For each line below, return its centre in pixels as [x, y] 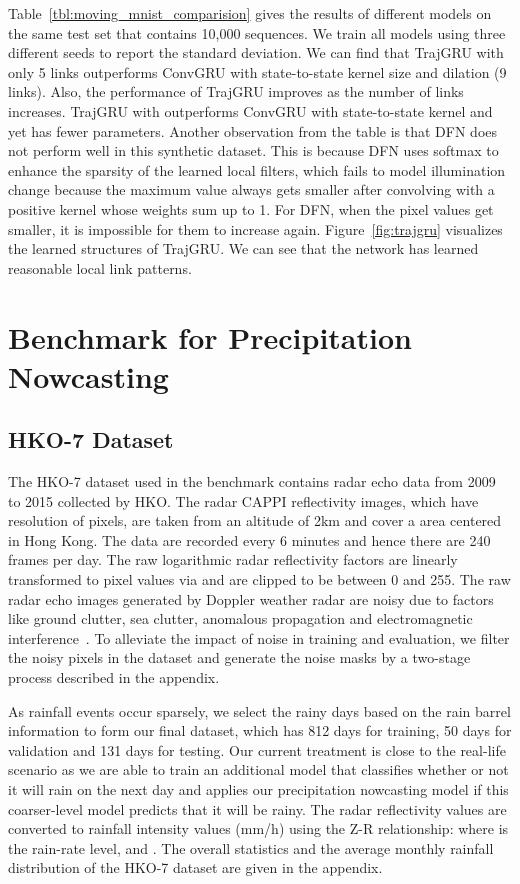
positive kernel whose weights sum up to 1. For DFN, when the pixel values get [251, 208]
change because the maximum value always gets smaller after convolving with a [251, 189]
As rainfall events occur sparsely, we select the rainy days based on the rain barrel [259, 710]
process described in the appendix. [114, 677]
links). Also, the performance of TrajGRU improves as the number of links [236, 91]
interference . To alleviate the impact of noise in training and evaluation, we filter [259, 637]
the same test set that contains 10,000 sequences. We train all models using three [257, 32]
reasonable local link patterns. [100, 267]
